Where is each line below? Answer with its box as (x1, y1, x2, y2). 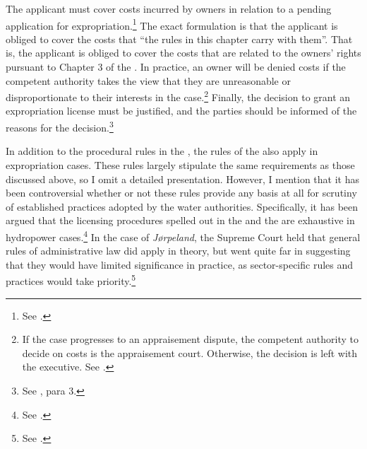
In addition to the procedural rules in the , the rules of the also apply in (6, 144, 318, 158)
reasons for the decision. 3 (6, 118, 114, 134)
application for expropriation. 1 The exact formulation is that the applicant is (6, 16, 338, 33)
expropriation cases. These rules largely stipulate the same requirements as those (6, 157, 355, 172)
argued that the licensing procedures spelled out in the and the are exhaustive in (6, 213, 355, 228)
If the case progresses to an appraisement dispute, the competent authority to (22, 332, 359, 346)
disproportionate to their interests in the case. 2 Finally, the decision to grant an (6, 88, 351, 104)
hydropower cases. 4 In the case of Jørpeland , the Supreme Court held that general (6, 227, 361, 244)
